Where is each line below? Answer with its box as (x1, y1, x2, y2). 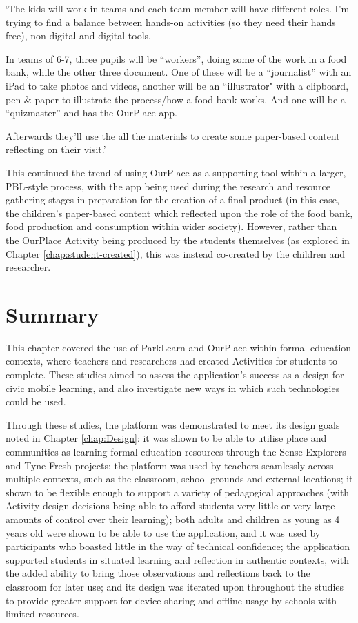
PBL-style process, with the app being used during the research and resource (6, 178, 331, 193)
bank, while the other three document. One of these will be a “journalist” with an (6, 65, 352, 79)
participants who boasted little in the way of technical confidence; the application (6, 539, 350, 553)
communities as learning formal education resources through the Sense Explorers (6, 444, 346, 458)
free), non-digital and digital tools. (6, 28, 151, 43)
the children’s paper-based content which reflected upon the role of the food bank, (6, 205, 353, 220)
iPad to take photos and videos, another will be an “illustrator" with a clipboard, (6, 78, 349, 92)
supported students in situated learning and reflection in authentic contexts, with (6, 552, 349, 566)
